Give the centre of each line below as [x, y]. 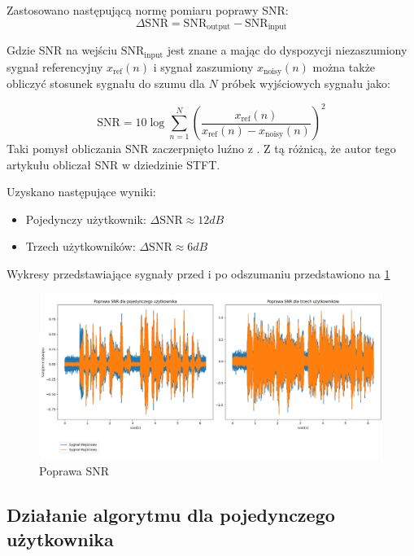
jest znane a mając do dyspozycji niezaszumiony [287, 50]
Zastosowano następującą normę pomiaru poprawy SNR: [148, 10]
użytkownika [60, 538]
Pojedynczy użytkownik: [86, 219]
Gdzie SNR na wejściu [62, 50]
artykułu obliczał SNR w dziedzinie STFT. [113, 164]
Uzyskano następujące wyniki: [81, 192]
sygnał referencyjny [55, 66]
